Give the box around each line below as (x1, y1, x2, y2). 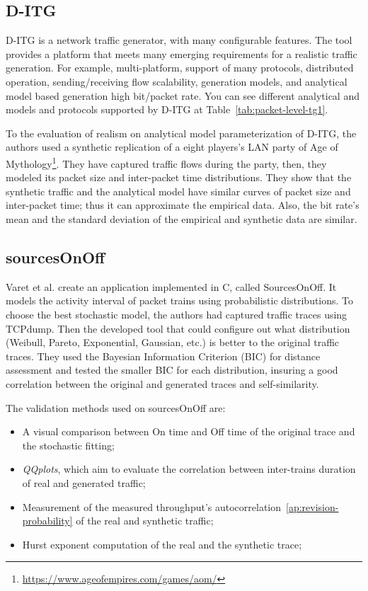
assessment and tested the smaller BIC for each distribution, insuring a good (6, 362, 338, 377)
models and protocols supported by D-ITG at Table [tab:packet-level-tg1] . (6, 102, 328, 117)
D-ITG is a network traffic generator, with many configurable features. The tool (6, 33, 352, 47)
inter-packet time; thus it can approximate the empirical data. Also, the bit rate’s (6, 197, 360, 212)
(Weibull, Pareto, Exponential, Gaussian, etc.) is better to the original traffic (6, 335, 340, 350)
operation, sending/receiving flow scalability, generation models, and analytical (6, 74, 347, 88)
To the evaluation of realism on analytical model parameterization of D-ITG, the (6, 125, 357, 140)
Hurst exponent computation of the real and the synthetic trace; (22, 537, 302, 551)
